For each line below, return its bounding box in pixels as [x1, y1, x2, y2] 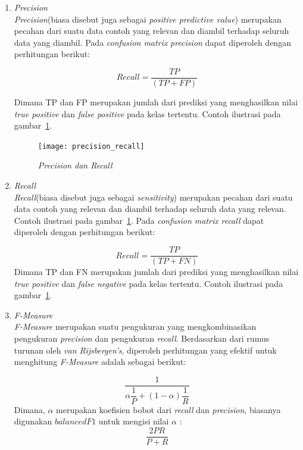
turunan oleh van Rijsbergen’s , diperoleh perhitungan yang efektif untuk [14, 343, 277, 356]
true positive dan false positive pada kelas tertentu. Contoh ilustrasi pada [14, 107, 281, 120]
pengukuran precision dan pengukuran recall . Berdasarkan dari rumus [14, 332, 270, 345]
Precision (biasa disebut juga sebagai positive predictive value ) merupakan [14, 12, 282, 25]
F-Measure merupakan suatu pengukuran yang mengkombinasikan [14, 320, 257, 333]
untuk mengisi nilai [98, 415, 169, 427]
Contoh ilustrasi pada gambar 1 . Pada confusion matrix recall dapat [14, 214, 264, 226]
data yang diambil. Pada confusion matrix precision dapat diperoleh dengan [14, 36, 291, 48]
